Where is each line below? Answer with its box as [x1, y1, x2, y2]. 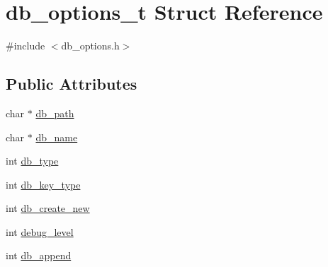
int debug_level [6, 224, 74, 239]
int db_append [6, 248, 72, 263]
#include [6, 38, 45, 53]
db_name [35, 129, 78, 144]
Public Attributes [6, 73, 137, 95]
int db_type [6, 153, 59, 168]
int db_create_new [6, 201, 90, 215]
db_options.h [61, 38, 120, 53]
